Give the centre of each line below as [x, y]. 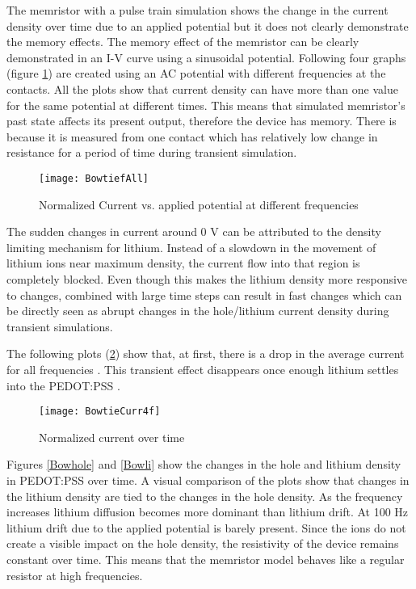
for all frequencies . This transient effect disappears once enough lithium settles [203, 369]
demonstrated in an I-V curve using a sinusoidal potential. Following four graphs [206, 57]
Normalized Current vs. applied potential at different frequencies [199, 204]
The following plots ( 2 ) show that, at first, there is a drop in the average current [206, 353]
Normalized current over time [112, 437]
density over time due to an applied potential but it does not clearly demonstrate [208, 25]
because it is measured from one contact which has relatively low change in [192, 136]
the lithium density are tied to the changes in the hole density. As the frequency [205, 496]
